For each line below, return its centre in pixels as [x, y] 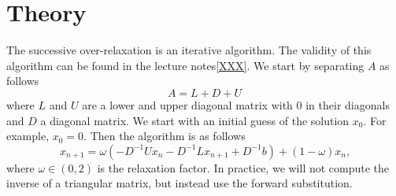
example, [28, 136]
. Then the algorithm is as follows [165, 136]
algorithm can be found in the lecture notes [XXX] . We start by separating [185, 65]
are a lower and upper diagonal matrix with [187, 104]
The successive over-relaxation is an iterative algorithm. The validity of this [189, 50]
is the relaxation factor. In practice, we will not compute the [243, 167]
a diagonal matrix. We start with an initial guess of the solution [195, 120]
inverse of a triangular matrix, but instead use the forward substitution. [179, 183]
